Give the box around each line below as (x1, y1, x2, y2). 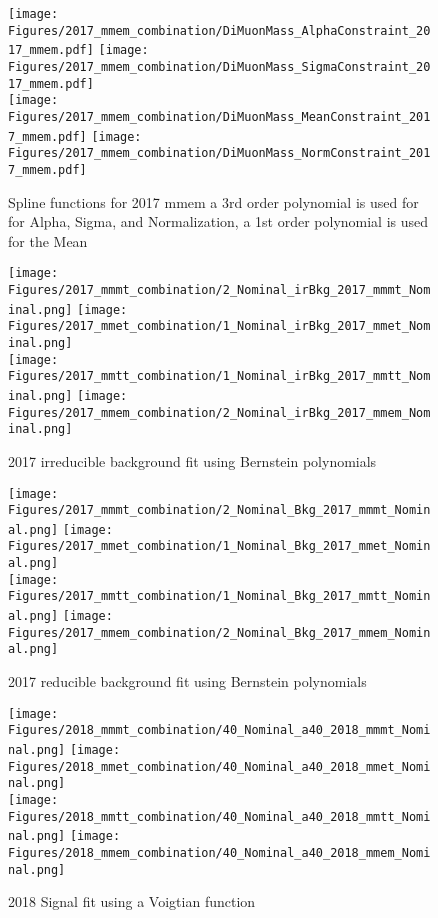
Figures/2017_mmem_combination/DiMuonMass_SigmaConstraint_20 (8, 59, 431, 74)
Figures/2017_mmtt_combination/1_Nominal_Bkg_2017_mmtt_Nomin (8, 589, 431, 604)
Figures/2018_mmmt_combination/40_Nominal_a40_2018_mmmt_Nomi (8, 723, 431, 738)
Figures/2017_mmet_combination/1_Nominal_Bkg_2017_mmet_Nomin (8, 539, 431, 554)
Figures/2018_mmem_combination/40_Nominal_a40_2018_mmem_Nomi (8, 845, 431, 860)
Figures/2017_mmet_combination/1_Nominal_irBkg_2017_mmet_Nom (8, 319, 431, 334)
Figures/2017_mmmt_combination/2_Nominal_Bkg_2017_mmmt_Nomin (8, 503, 431, 518)
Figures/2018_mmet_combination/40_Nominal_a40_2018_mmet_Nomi (8, 759, 431, 774)
